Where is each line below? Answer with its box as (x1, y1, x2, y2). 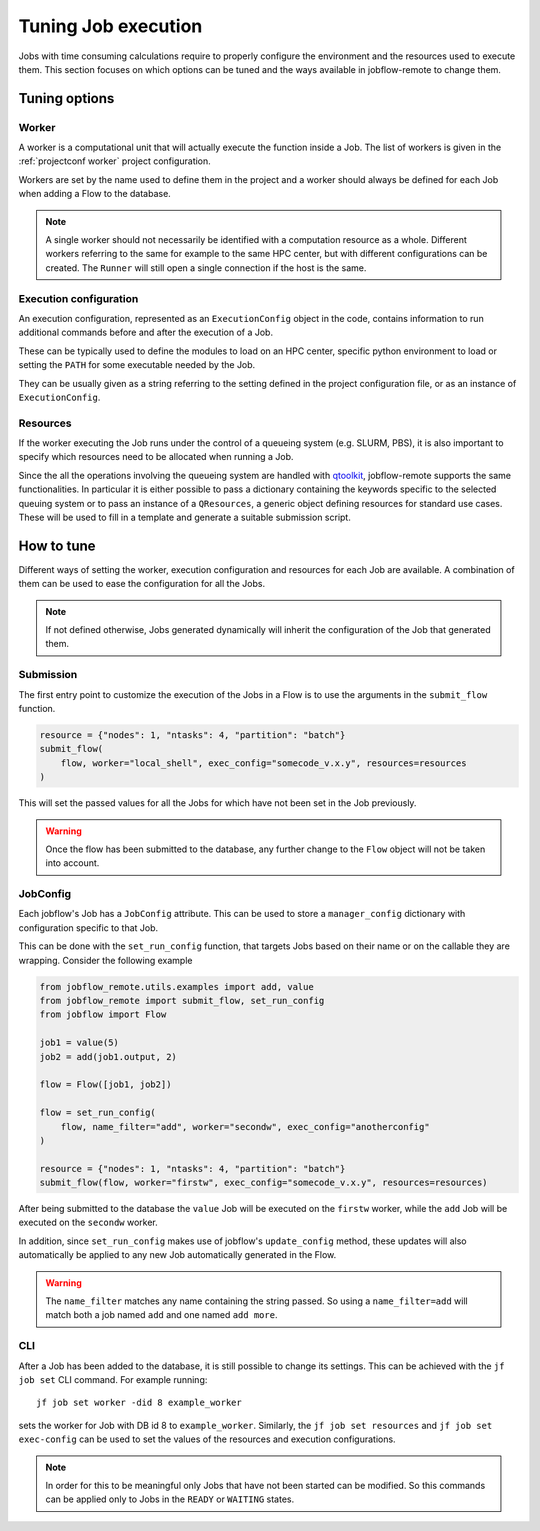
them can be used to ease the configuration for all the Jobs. (18, 578, 265, 590)
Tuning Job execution (18, 15, 203, 37)
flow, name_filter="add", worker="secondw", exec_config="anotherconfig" (60, 1121, 430, 1132)
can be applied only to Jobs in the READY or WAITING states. (45, 1493, 295, 1505)
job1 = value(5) (39, 1037, 120, 1049)
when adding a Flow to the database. (18, 188, 172, 200)
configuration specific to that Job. (18, 921, 159, 934)
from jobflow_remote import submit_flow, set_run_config (39, 995, 325, 1007)
